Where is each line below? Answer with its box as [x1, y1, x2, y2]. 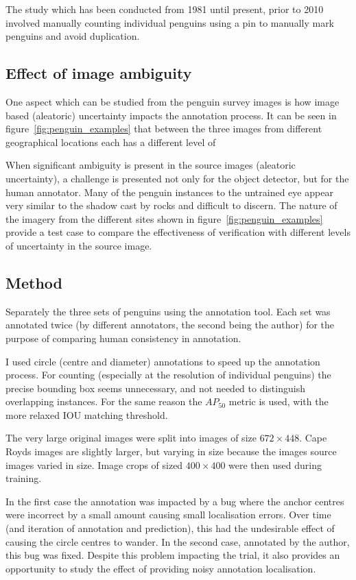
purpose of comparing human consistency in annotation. [5, 330, 241, 345]
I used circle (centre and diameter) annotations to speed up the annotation [5, 354, 320, 368]
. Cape [299, 431, 327, 445]
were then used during [228, 457, 322, 472]
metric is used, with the [228, 394, 329, 409]
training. [5, 471, 42, 485]
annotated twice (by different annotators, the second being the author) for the [5, 317, 335, 332]
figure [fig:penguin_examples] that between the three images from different [5, 121, 322, 136]
